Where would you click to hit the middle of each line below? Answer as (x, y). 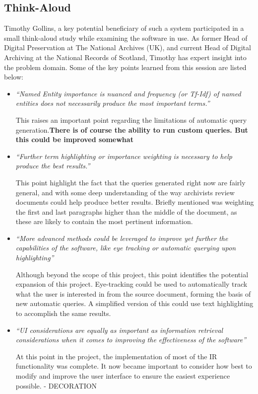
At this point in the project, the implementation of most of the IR (116, 356)
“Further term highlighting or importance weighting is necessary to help (124, 156)
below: (14, 77)
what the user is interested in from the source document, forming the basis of (133, 293)
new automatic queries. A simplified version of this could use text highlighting (134, 303)
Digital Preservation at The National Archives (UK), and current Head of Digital (128, 47)
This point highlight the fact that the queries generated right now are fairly (130, 182)
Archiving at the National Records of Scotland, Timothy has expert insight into (125, 57)
